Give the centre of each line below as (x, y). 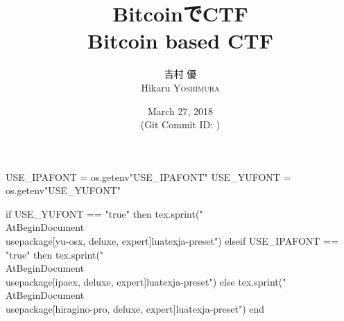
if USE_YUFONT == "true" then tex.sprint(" (104, 213)
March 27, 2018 (180, 111)
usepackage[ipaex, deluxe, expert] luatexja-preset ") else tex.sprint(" (146, 281)
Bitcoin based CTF (180, 41)
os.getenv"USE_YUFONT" (63, 190)
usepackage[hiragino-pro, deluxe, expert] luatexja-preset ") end (135, 309)
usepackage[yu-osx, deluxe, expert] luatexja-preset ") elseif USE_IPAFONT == (172, 241)
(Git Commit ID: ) (180, 124)
